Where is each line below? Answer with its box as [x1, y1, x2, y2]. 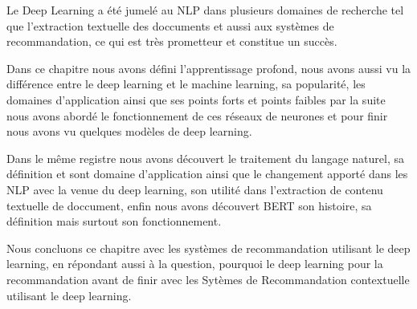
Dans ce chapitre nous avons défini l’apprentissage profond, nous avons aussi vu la [6, 59, 411, 76]
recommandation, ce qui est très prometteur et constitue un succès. [6, 33, 337, 50]
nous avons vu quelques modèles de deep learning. [6, 123, 252, 140]
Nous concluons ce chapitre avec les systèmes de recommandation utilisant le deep [6, 239, 411, 256]
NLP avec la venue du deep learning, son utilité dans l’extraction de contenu [6, 181, 383, 197]
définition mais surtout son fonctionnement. [6, 213, 222, 230]
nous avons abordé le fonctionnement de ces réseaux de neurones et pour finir [6, 107, 388, 124]
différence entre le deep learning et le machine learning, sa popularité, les [6, 75, 366, 92]
